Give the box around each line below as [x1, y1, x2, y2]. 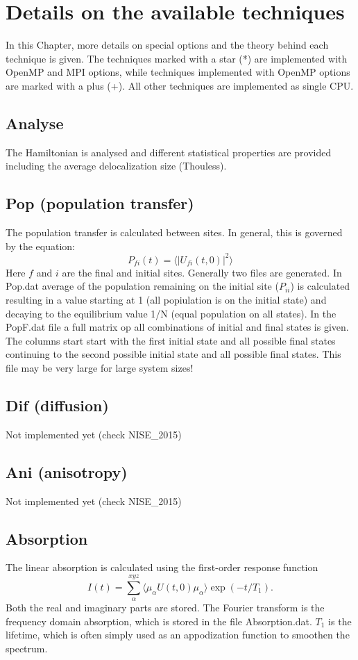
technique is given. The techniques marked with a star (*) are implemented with [6, 51, 348, 65]
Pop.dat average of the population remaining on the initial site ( [6, 279, 279, 293]
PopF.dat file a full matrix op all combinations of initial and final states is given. [6, 320, 349, 334]
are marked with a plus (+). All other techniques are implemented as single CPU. [6, 78, 354, 92]
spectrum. [6, 641, 48, 655]
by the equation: [6, 238, 75, 253]
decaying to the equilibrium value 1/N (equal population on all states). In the [6, 306, 336, 320]
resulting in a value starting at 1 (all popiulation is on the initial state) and [6, 292, 327, 306]
